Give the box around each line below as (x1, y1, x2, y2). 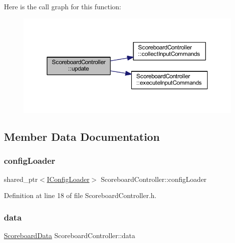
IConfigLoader (47, 174, 90, 184)
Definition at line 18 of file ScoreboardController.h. (4, 190, 157, 200)
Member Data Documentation (4, 129, 160, 144)
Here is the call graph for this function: (4, 1, 121, 11)
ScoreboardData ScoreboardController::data (4, 230, 136, 241)
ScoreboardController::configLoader (100, 174, 207, 184)
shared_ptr (4, 174, 38, 184)
